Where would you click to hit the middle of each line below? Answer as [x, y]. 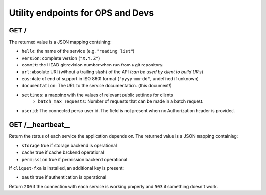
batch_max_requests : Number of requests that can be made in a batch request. [121, 101]
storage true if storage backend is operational [69, 145]
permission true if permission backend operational [74, 159]
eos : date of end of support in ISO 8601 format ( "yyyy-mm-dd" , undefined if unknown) [110, 79]
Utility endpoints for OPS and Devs [82, 13]
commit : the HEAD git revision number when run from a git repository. [92, 65]
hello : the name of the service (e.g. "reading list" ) [78, 51]
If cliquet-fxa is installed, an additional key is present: [66, 168]
